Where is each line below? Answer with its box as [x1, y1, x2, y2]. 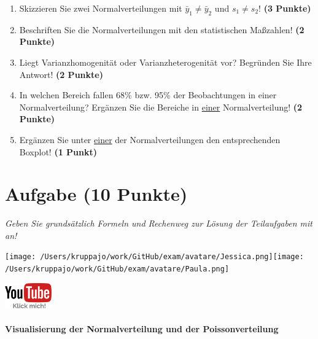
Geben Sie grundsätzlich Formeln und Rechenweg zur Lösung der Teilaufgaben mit [5, 217, 312, 230]
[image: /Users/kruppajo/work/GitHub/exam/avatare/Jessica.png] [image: [5, 252, 304, 262]
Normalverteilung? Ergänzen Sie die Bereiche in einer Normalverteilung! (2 [19, 100, 303, 113]
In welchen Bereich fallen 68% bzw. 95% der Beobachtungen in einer [19, 88, 277, 101]
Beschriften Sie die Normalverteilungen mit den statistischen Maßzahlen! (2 [19, 23, 304, 36]
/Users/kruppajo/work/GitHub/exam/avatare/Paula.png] [5, 265, 230, 274]
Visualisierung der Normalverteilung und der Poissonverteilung [5, 322, 279, 335]
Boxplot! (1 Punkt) [19, 145, 97, 158]
